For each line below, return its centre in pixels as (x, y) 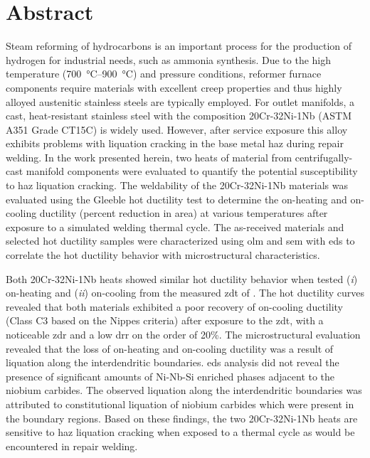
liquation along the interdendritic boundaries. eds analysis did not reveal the (173, 362)
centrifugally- (324, 157)
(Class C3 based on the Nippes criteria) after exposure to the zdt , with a (165, 320)
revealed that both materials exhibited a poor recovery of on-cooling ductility (174, 306)
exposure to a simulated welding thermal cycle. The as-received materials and (175, 227)
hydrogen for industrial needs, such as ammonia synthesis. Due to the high (169, 59)
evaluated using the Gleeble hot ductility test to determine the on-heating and (176, 199)
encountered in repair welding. (72, 446)
